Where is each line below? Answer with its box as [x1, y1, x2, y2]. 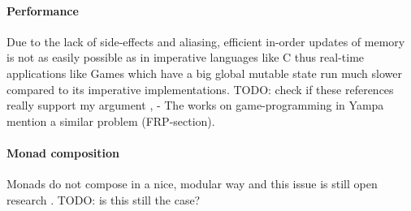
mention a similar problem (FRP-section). [6, 112, 215, 129]
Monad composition [6, 144, 120, 161]
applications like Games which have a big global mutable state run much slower [6, 64, 402, 81]
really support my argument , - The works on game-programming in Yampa [6, 97, 384, 114]
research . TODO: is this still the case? [6, 191, 201, 208]
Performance [6, 2, 79, 19]
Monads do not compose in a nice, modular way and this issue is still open [6, 175, 378, 192]
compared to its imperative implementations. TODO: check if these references [6, 80, 394, 97]
